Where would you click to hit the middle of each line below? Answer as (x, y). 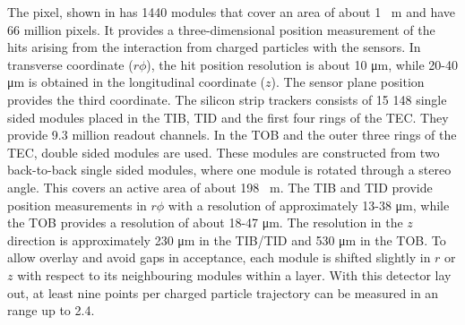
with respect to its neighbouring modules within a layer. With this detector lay (234, 274)
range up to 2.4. (51, 310)
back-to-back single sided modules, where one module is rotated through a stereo (229, 170)
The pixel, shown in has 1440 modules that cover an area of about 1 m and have (232, 12)
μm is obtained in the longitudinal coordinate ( (137, 82)
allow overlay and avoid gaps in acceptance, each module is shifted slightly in (219, 257)
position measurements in (77, 205)
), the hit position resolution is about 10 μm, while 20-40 (302, 64)
